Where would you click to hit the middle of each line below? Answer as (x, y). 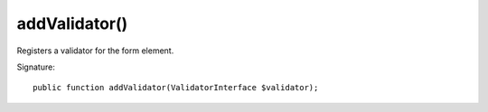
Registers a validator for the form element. (95, 51)
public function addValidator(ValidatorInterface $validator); (176, 88)
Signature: (36, 67)
